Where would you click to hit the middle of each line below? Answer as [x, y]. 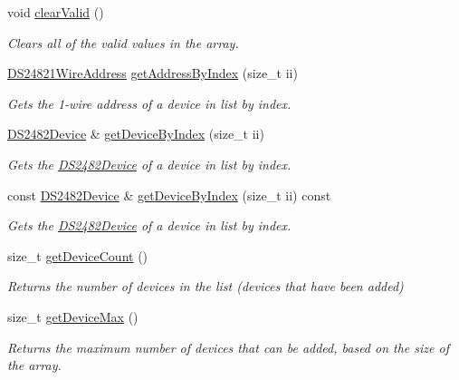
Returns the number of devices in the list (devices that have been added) [206, 286]
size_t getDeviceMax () [73, 316]
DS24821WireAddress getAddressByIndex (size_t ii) [153, 73]
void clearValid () [56, 12]
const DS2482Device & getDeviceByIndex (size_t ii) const [169, 195]
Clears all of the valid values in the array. [123, 42]
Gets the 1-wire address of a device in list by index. [149, 103]
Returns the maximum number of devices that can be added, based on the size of [228, 347]
